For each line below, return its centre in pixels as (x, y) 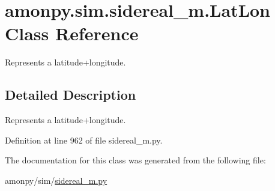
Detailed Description (71, 95)
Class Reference (72, 33)
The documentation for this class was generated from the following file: (135, 160)
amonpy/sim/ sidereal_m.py (56, 180)
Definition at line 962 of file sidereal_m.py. (84, 140)
